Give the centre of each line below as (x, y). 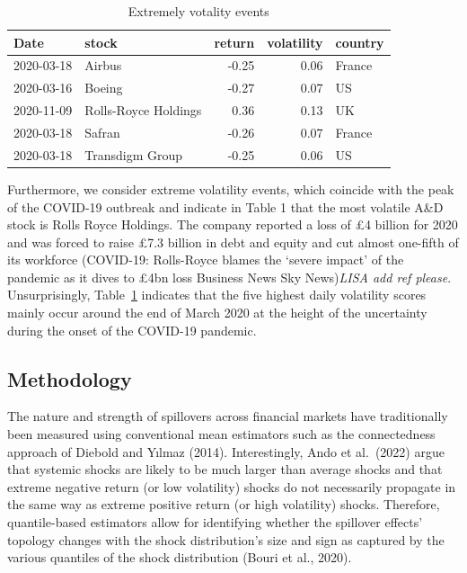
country (360, 42)
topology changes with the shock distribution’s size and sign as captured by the (226, 539)
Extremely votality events (198, 11)
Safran (102, 132)
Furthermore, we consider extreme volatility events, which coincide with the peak (231, 188)
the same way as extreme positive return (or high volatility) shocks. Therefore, (224, 504)
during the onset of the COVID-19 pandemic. (132, 330)
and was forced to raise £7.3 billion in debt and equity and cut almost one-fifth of (233, 242)
